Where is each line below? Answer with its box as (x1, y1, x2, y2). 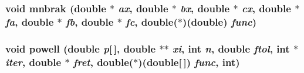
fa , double (5, 14, 54, 29)
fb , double (66, 14, 114, 29)
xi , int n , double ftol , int (173, 41, 290, 55)
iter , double (5, 54, 62, 69)
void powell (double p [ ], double (5, 41, 156, 55)
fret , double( (73, 54, 134, 69)
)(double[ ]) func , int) (138, 54, 240, 69)
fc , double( (126, 14, 178, 29)
